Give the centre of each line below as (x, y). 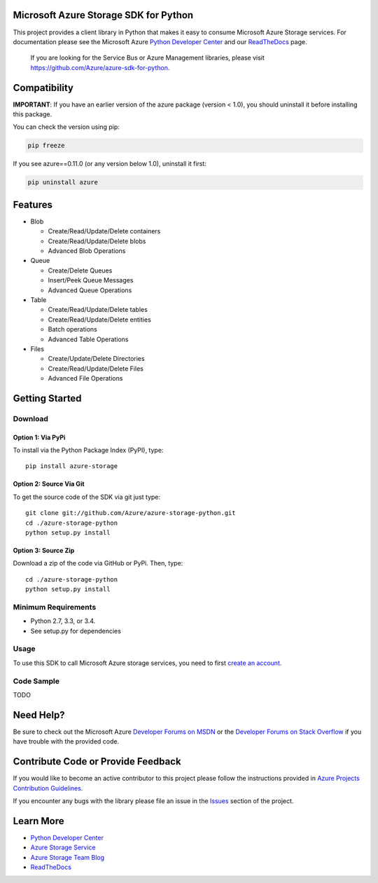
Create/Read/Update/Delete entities (100, 320)
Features (33, 204)
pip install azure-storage (72, 466)
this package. (33, 114)
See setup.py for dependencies (76, 631)
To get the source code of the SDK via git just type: (87, 497)
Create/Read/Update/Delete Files (96, 369)
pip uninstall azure (63, 183)
